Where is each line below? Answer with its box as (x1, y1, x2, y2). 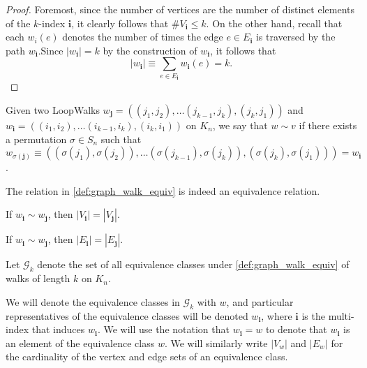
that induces (31, 322, 85, 337)
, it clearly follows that (71, 15, 169, 30)
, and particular (226, 294, 294, 309)
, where (261, 308, 292, 323)
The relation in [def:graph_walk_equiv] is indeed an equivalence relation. (6, 183, 320, 198)
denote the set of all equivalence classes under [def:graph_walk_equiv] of (37, 257, 350, 272)
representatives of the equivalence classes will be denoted (6, 308, 248, 323)
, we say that (212, 117, 268, 132)
